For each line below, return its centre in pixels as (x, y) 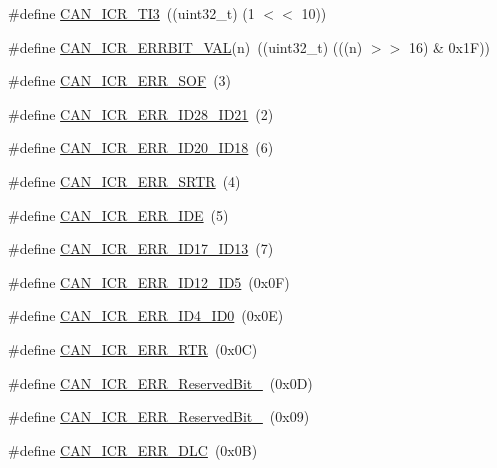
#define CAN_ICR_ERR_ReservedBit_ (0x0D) (160, 382)
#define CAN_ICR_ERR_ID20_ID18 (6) (141, 147)
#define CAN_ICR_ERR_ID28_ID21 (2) (141, 113)
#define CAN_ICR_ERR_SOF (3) (120, 80)
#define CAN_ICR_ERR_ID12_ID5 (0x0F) (149, 281)
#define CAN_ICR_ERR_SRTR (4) (124, 180)
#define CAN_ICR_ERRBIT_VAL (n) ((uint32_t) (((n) (185, 46)
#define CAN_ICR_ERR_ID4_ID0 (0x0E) (146, 315)
